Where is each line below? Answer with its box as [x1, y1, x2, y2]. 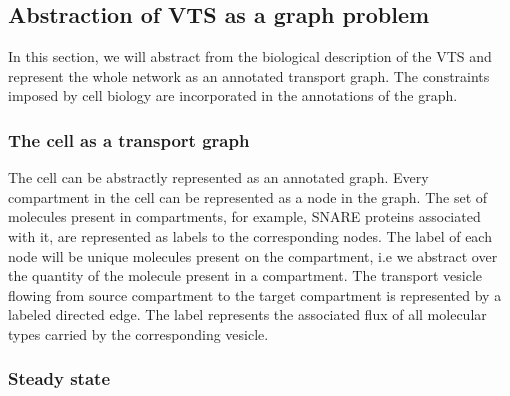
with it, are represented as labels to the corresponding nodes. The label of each [8, 225, 492, 246]
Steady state [8, 366, 111, 391]
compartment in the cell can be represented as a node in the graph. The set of [8, 186, 488, 207]
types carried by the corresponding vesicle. [8, 323, 269, 344]
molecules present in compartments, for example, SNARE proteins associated [8, 206, 481, 227]
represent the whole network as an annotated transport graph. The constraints [8, 65, 490, 86]
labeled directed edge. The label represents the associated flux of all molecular [8, 304, 487, 325]
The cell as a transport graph [8, 127, 250, 152]
